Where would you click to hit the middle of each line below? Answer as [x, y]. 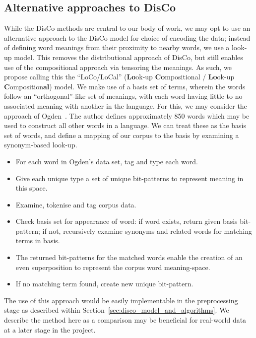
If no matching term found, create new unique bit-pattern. [104, 284]
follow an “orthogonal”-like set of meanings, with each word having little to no [123, 96]
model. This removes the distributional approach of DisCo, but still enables [128, 57]
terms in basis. [38, 240]
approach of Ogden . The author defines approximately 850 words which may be [127, 115]
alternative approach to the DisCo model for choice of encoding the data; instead [127, 37]
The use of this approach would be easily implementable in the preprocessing [121, 300]
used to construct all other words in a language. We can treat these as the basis [125, 125]
